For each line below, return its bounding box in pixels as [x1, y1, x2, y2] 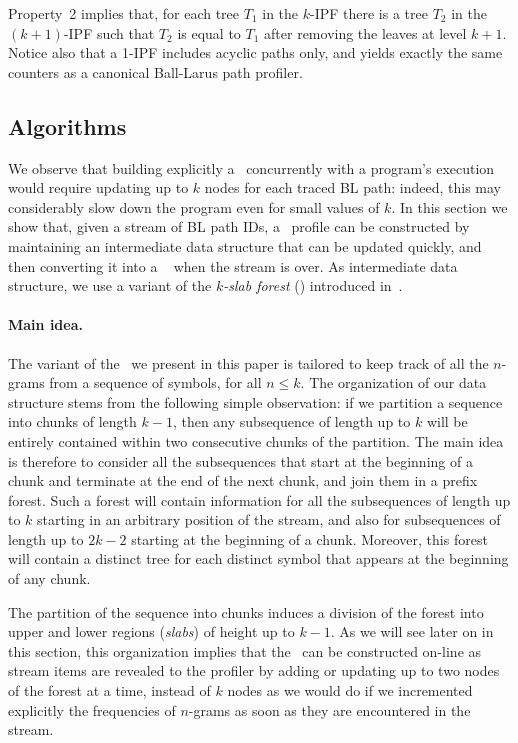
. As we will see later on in [330, 621, 494, 642]
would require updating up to [8, 177, 189, 198]
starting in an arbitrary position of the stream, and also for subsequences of [37, 509, 501, 530]
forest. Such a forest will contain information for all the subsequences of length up [8, 489, 511, 510]
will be [426, 411, 468, 432]
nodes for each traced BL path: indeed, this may [204, 177, 501, 198]
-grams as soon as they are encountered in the [188, 699, 471, 720]
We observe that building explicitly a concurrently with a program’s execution [8, 157, 495, 178]
